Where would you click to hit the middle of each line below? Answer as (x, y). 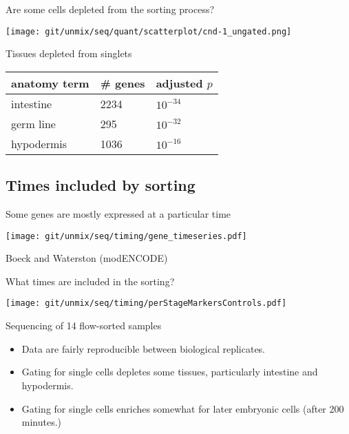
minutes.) (42, 422)
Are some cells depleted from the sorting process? (110, 9)
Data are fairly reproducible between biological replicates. (144, 348)
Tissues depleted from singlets (69, 53)
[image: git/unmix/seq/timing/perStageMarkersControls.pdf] (146, 303)
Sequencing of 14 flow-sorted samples (84, 325)
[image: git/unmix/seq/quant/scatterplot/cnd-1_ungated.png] (149, 31)
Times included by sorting (101, 185)
